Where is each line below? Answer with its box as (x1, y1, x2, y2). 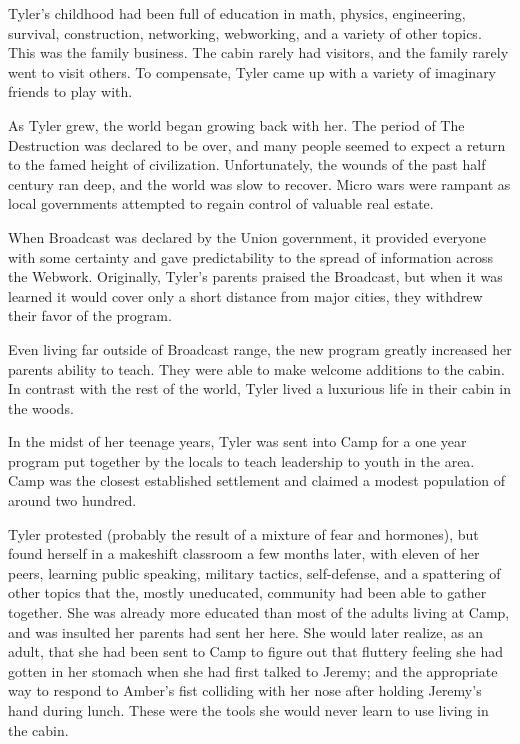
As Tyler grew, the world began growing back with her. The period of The (8, 114, 465, 135)
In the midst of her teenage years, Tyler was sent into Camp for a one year (8, 431, 467, 452)
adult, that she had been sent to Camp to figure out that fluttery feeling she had (8, 641, 503, 662)
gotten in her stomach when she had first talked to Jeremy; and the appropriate (8, 660, 498, 681)
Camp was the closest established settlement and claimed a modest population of (8, 470, 506, 491)
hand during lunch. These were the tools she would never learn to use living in (8, 700, 489, 720)
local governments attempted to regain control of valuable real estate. (8, 193, 434, 214)
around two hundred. (8, 490, 137, 511)
